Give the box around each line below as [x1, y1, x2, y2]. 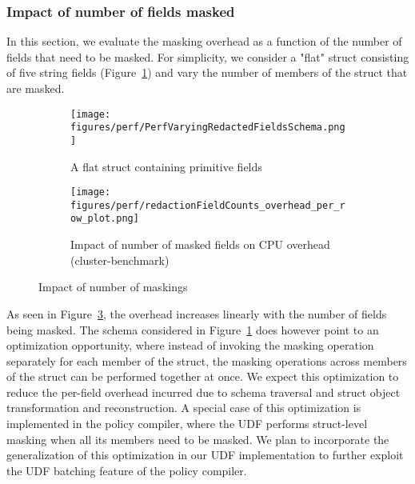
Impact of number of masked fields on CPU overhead [70, 236, 330, 253]
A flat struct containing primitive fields [70, 158, 262, 174]
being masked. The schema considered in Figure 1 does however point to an [6, 321, 379, 338]
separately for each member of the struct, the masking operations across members [6, 352, 407, 369]
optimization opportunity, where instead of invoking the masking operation [6, 337, 374, 354]
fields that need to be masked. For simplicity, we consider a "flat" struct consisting [6, 48, 409, 65]
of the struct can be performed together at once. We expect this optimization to [6, 368, 399, 385]
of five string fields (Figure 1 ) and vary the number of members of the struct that [6, 64, 408, 81]
